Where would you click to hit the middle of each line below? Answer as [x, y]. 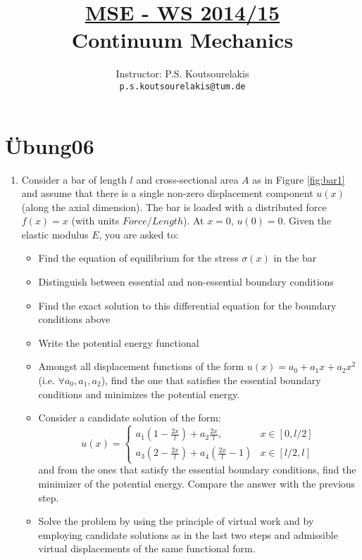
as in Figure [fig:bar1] [299, 179]
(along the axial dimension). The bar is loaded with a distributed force [174, 206]
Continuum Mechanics [182, 40]
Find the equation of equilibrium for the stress [138, 258]
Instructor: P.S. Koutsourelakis [182, 74]
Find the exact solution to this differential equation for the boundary [187, 305]
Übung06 [50, 145]
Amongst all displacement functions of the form [141, 366]
